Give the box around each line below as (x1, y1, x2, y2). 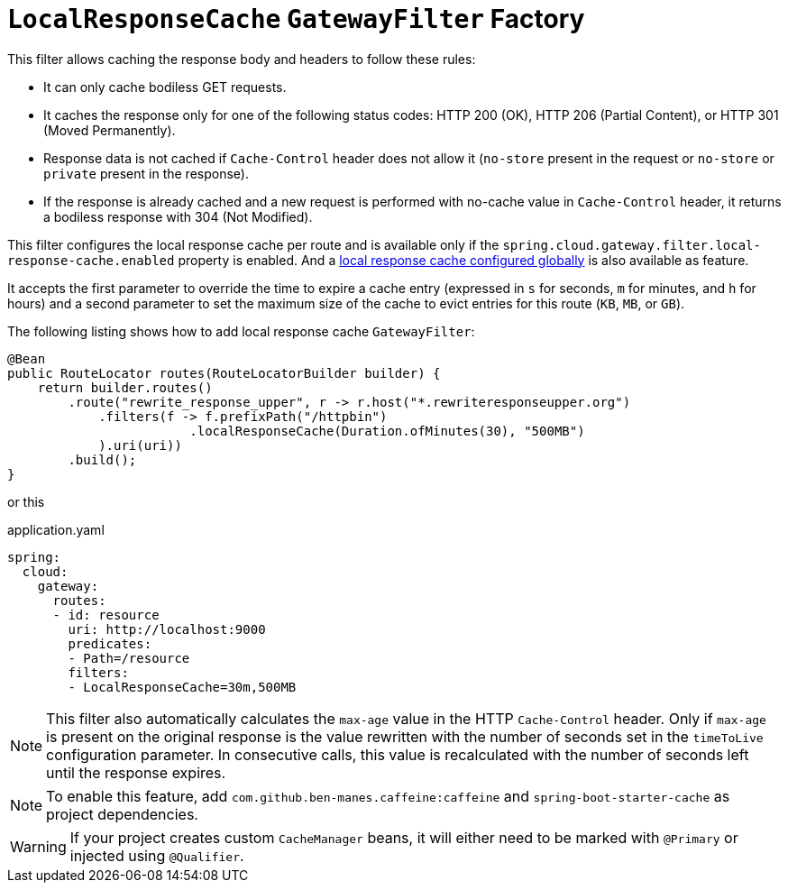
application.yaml (7, 521, 105, 537)
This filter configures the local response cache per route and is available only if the (7, 236, 499, 252)
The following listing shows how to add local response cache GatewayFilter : (7, 323, 475, 339)
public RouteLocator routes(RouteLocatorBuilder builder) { (7, 365, 441, 381)
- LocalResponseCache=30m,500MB (68, 679, 297, 694)
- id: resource (52, 607, 160, 622)
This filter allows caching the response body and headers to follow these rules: (7, 50, 476, 67)
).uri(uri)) (98, 437, 182, 453)
